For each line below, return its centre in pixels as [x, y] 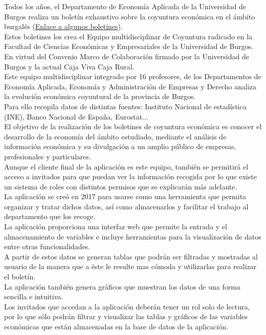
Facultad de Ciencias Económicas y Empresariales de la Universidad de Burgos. [129, 46]
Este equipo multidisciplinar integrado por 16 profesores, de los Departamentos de [133, 76]
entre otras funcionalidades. [47, 246]
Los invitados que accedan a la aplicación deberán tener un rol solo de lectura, [127, 306]
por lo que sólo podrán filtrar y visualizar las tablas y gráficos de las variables [126, 316]
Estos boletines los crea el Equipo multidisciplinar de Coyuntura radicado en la [128, 36]
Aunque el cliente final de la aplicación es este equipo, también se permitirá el [126, 166]
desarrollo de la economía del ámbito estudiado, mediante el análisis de [115, 136]
